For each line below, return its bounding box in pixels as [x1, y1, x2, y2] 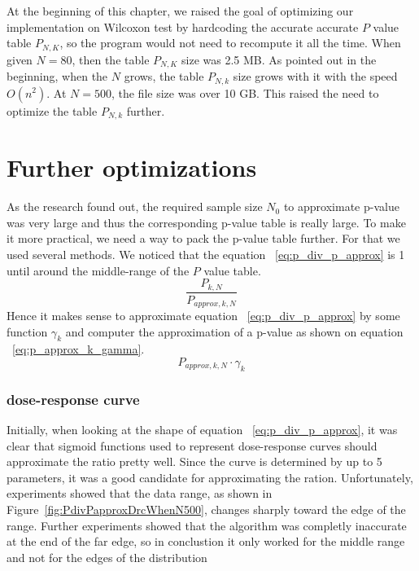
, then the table [72, 51, 150, 68]
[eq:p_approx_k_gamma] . [12, 340, 145, 358]
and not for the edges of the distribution [7, 548, 207, 565]
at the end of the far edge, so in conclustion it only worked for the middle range [7, 533, 405, 550]
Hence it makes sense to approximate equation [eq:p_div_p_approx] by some [7, 307, 400, 324]
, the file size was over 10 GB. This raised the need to [111, 84, 379, 101]
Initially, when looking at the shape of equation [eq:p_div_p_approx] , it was [7, 421, 398, 438]
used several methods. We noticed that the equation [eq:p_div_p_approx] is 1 [7, 245, 405, 262]
